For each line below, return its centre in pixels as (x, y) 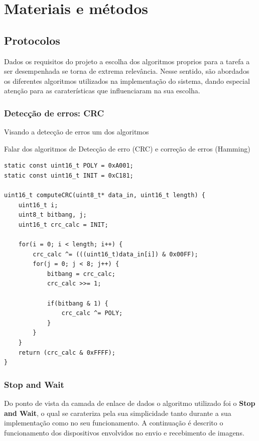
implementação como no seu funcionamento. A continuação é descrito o (114, 423)
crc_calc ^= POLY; (92, 313)
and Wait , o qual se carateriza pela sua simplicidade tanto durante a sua (118, 413)
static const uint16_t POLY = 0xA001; (69, 166)
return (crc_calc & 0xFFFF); (67, 352)
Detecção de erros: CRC (54, 113)
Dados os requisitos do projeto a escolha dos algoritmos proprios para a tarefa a (127, 61)
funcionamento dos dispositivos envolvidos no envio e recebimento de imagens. (124, 432)
